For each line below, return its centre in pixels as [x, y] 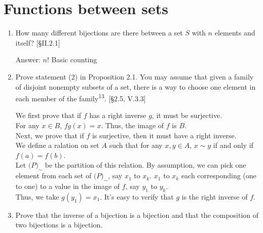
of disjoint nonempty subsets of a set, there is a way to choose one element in [136, 86]
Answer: [28, 60]
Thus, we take [37, 196]
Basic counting [74, 60]
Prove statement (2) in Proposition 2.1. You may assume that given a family [135, 76]
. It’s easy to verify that [137, 196]
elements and [235, 33]
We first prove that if [48, 115]
